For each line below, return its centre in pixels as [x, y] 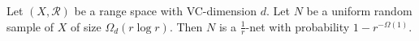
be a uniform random [359, 10]
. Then [186, 26]
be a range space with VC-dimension [166, 10]
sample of [30, 26]
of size [86, 26]
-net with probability [298, 26]
